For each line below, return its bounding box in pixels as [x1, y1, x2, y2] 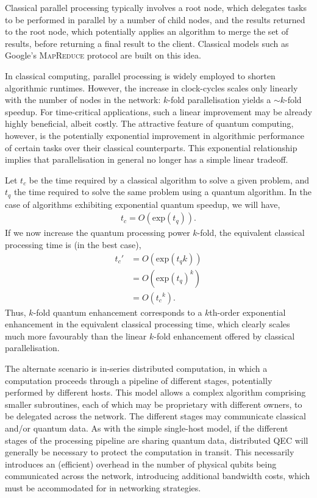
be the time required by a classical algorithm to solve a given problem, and [29, 173, 310, 186]
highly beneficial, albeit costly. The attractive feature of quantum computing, [5, 117, 294, 130]
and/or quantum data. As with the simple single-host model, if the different [5, 422, 288, 435]
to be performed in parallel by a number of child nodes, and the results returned [5, 13, 305, 26]
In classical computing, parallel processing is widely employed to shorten [5, 69, 276, 82]
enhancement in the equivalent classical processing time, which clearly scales [5, 318, 290, 330]
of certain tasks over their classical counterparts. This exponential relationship [5, 141, 297, 154]
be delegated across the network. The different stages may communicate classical [5, 410, 306, 422]
